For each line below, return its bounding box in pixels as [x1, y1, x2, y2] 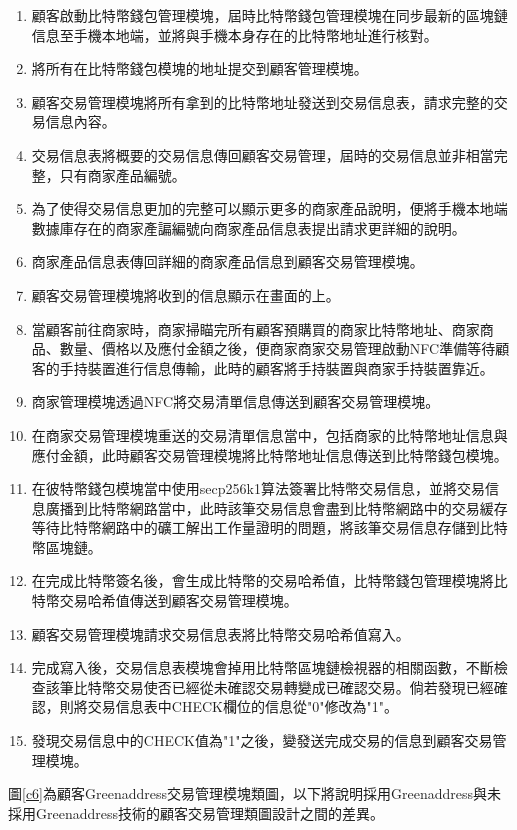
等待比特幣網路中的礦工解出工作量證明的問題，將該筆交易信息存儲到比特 [31, 517, 508, 538]
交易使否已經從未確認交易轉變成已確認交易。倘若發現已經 [115, 676, 494, 697]
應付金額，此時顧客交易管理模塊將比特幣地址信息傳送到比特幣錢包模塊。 [31, 444, 508, 465]
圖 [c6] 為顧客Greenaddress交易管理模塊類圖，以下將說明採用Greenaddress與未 [8, 783, 501, 804]
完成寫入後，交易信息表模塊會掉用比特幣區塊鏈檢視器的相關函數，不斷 [31, 657, 494, 678]
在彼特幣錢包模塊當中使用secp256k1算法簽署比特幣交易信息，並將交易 [31, 478, 485, 499]
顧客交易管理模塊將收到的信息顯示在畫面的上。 [31, 284, 340, 305]
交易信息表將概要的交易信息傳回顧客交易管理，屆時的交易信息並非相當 [31, 144, 494, 165]
